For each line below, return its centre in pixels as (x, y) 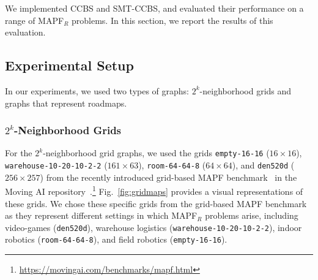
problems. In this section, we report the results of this (172, 20)
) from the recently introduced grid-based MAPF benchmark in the (168, 177)
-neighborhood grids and (246, 90)
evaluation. (25, 32)
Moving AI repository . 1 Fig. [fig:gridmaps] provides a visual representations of (154, 190)
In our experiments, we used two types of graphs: (97, 90)
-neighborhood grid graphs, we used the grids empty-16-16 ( (156, 153)
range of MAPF (35, 20)
